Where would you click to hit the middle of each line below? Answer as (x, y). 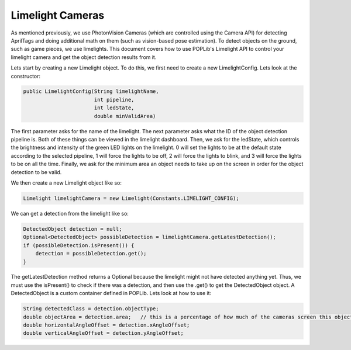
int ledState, (114, 108)
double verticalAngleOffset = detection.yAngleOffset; (103, 333)
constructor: (26, 76)
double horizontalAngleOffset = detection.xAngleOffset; (106, 325)
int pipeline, (114, 100)
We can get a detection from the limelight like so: (70, 213)
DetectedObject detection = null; (73, 229)
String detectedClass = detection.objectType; (91, 309)
